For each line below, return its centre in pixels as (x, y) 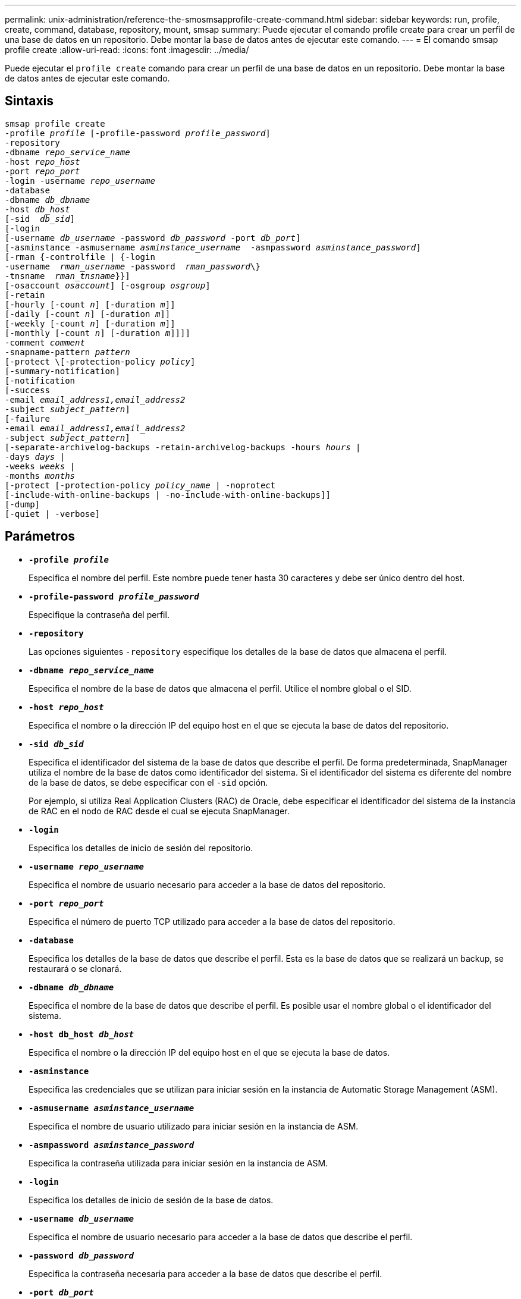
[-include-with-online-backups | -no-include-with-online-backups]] (168, 495)
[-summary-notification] (62, 371)
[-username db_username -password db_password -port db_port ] (153, 238)
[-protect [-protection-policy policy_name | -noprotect (140, 485)
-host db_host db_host (81, 1034)
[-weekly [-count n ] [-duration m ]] (90, 323)
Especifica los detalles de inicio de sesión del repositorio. (141, 848)
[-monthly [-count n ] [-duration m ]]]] (98, 333)
